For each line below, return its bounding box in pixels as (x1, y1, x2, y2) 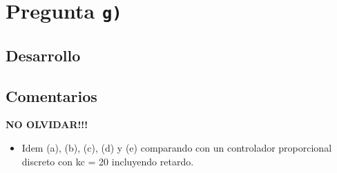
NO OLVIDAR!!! (6, 117, 88, 132)
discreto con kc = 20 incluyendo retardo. (21, 154, 194, 168)
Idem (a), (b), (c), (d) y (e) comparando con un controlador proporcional (21, 141, 332, 155)
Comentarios (6, 85, 97, 106)
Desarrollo (6, 44, 81, 65)
